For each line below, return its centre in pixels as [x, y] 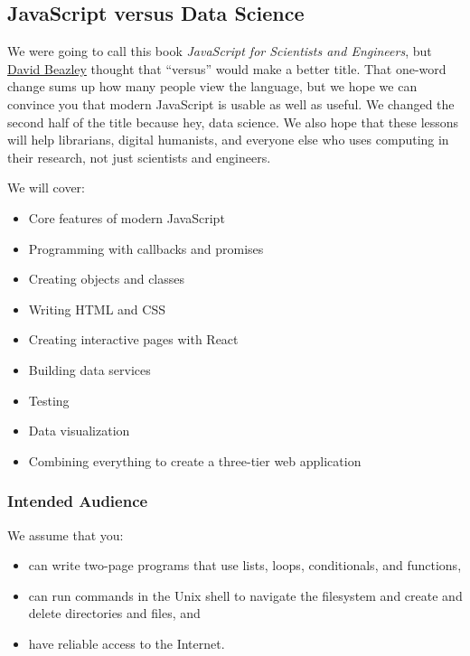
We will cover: [46, 187]
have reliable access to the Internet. [127, 643]
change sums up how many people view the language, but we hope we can [212, 86]
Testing [49, 400]
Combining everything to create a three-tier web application [195, 460]
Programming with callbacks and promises [146, 248]
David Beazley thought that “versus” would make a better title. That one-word [227, 68]
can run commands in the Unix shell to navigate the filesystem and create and [245, 595]
